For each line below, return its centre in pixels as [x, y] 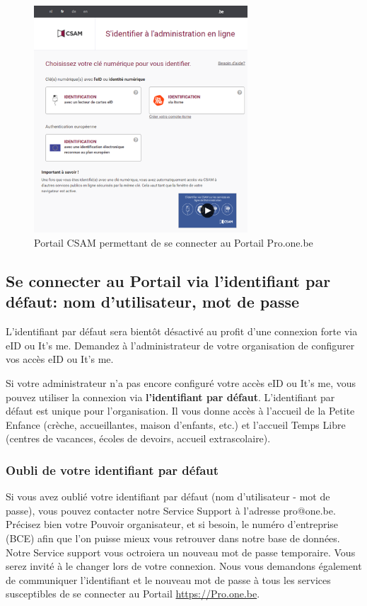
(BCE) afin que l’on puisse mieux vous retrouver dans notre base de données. [173, 538]
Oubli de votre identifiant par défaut [112, 470]
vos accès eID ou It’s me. [60, 359]
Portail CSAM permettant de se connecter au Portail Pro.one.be [174, 243]
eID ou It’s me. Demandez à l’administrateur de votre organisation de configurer [180, 345]
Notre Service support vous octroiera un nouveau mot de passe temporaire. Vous [181, 552]
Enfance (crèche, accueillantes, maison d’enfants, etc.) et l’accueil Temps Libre [176, 424]
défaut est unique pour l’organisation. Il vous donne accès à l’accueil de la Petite [180, 411]
